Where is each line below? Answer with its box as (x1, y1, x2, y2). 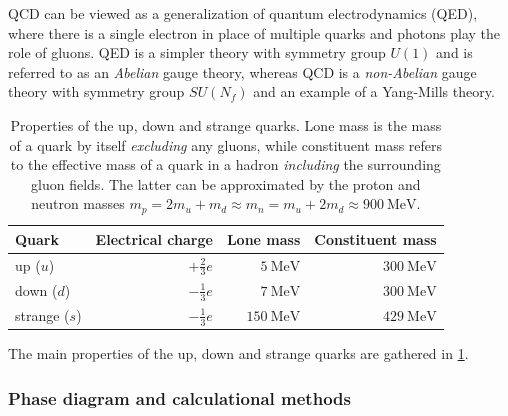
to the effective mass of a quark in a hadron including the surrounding (10, 154, 441, 175)
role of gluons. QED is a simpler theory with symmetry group (8, 42, 386, 63)
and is (436, 42, 473, 63)
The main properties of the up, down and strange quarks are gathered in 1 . (8, 343, 469, 364)
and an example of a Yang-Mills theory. (253, 81, 495, 102)
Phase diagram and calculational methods (8, 385, 351, 410)
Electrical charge (95, 228, 213, 249)
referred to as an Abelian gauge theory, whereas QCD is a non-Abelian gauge (8, 61, 477, 82)
